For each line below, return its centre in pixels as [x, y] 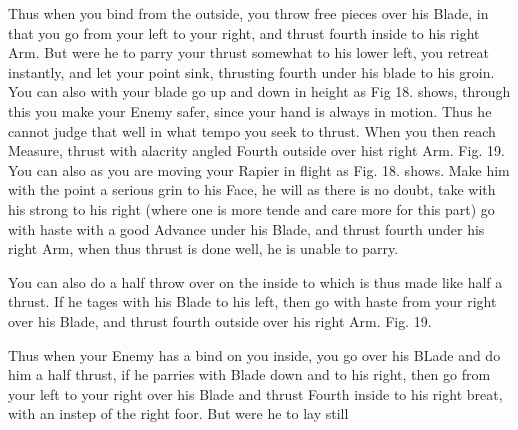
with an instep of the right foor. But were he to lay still [178, 413]
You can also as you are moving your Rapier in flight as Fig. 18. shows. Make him [259, 169]
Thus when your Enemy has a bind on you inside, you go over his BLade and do [254, 354]
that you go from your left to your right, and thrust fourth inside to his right [244, 32]
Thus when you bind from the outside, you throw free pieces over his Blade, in [248, 13]
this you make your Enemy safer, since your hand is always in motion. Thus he [250, 110]
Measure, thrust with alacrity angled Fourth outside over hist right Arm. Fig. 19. [256, 150]
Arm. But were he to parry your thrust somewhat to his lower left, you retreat [249, 52]
